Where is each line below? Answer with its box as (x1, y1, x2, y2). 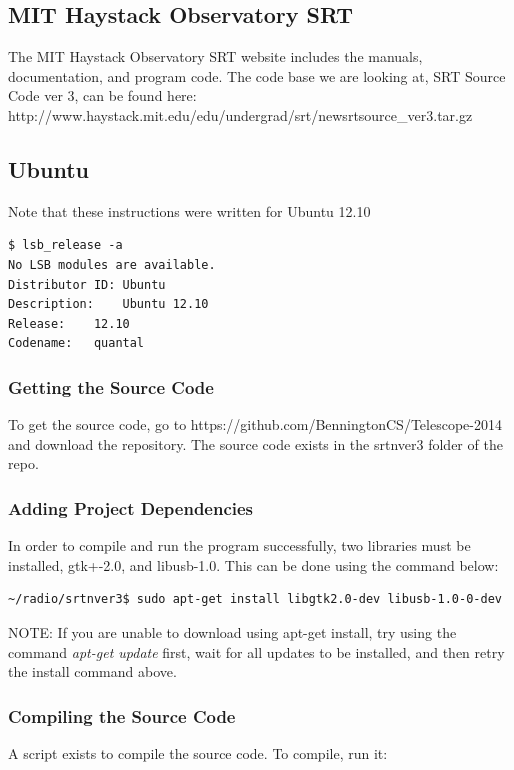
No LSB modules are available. (8, 257, 216, 272)
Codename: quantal (8, 336, 145, 351)
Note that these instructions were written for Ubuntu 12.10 (8, 200, 371, 221)
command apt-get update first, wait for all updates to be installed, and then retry (8, 641, 505, 662)
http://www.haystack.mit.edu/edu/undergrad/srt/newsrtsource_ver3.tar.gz (8, 104, 473, 125)
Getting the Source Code (8, 374, 214, 399)
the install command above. (8, 661, 177, 682)
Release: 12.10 (8, 316, 130, 331)
